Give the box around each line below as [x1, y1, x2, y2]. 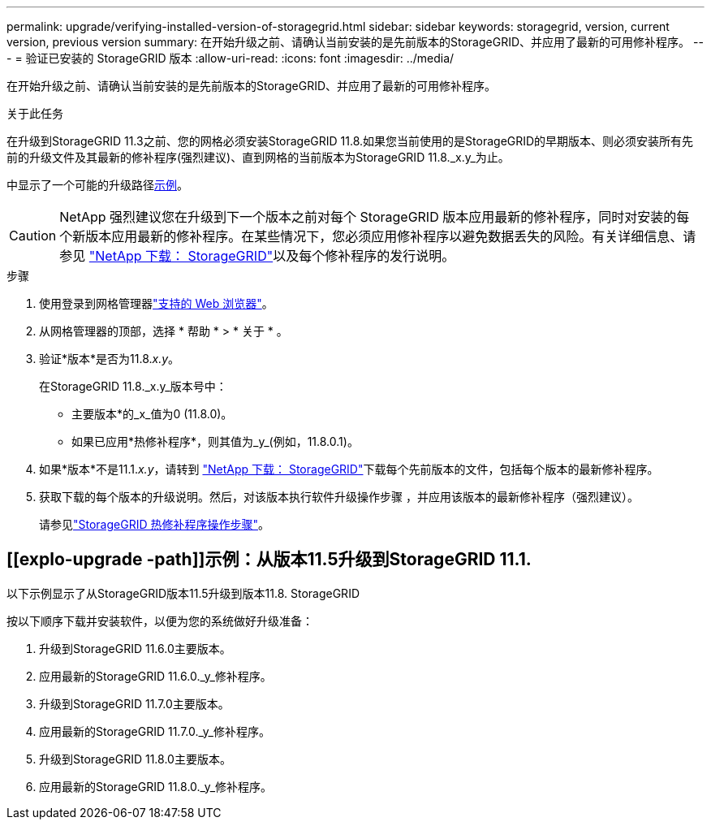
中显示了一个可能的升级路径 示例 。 [6, 178, 188, 192]
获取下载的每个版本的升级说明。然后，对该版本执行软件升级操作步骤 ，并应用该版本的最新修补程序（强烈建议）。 [39, 490, 639, 504]
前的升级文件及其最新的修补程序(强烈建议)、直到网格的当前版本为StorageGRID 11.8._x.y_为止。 [6, 150, 510, 164]
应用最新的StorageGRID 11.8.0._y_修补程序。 [39, 779, 273, 794]
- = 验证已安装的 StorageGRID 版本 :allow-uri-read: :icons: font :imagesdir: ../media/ [6, 51, 455, 65]
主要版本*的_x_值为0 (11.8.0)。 [71, 407, 233, 421]
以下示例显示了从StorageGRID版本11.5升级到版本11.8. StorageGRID [6, 586, 360, 600]
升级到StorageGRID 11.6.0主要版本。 [39, 641, 231, 655]
